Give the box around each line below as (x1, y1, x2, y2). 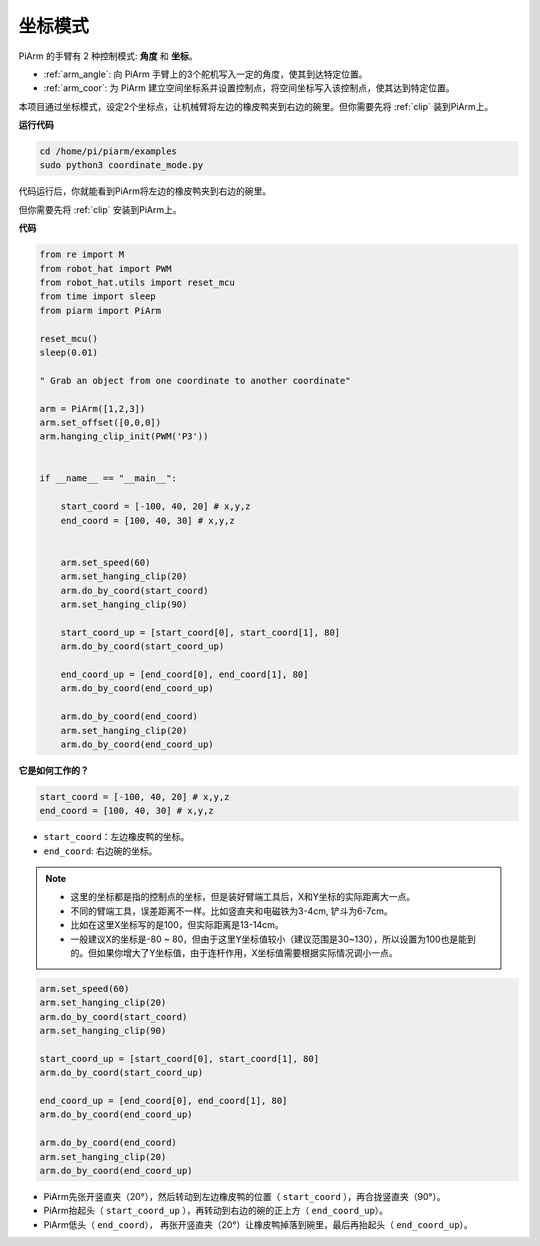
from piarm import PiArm (39, 305, 162, 316)
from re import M (39, 249, 125, 260)
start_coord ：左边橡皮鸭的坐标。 (43, 831, 190, 843)
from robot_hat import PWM (39, 263, 172, 274)
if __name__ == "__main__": (39, 473, 177, 484)
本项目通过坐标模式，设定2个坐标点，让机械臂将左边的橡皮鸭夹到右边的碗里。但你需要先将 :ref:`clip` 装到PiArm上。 (18, 100, 494, 112)
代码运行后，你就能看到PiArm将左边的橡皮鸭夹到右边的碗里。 (18, 185, 272, 197)
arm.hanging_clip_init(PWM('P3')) (39, 431, 209, 442)
